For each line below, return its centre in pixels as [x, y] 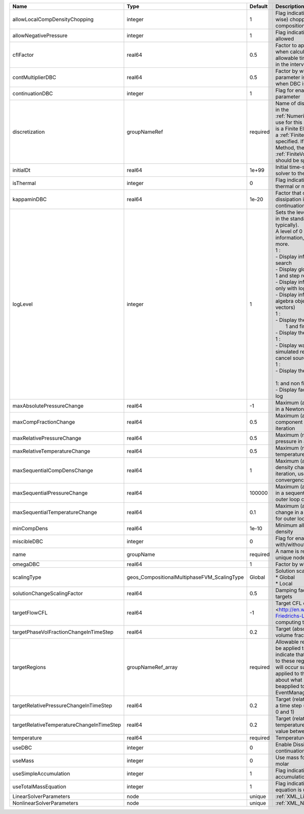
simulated [287, 351]
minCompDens [30, 528]
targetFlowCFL [30, 613]
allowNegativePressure [40, 35]
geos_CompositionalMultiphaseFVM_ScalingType [185, 577]
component [289, 422]
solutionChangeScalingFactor [48, 593]
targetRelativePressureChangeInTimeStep [62, 706]
